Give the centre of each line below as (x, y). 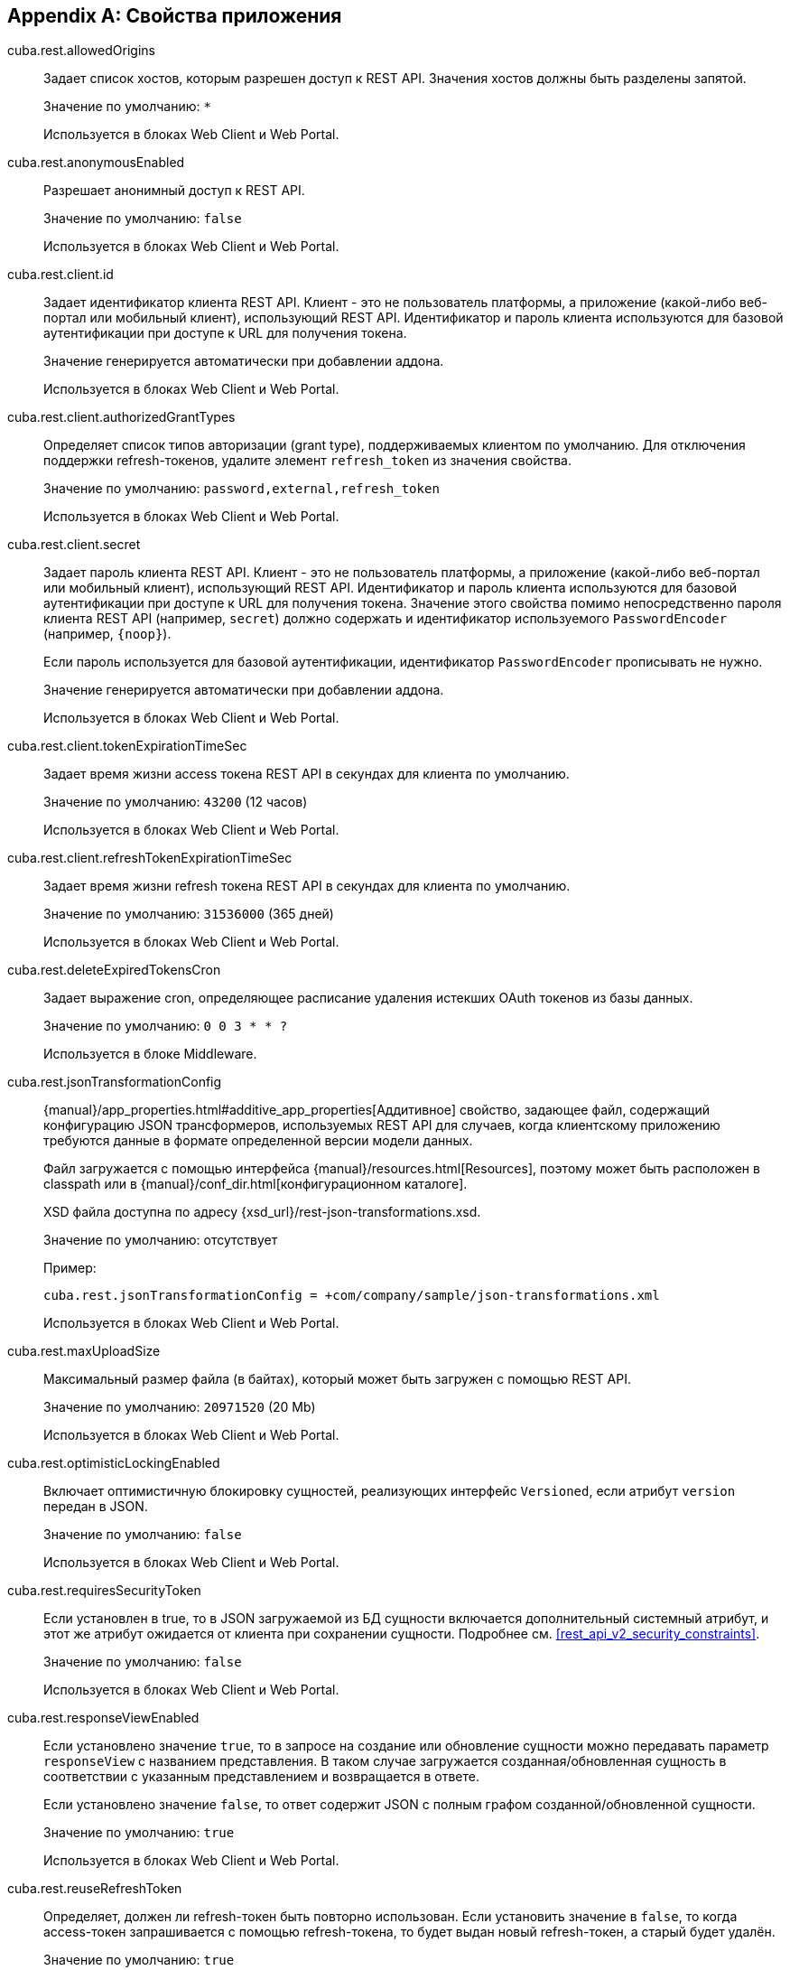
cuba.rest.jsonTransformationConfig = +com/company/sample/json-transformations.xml (352, 1296)
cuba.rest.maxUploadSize (84, 1351)
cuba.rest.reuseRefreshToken (95, 1889)
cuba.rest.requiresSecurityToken (104, 1591)
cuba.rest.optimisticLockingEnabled (114, 1463)
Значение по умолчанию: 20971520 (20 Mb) (180, 1407)
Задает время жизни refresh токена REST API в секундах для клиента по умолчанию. (307, 886)
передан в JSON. (96, 1507)
